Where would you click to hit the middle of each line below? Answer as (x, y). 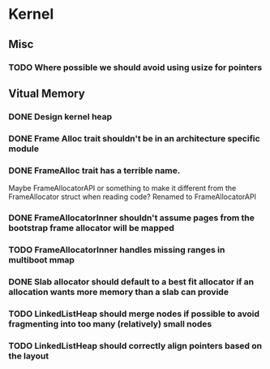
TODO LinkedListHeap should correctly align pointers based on (135, 345)
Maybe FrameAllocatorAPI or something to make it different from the (122, 189)
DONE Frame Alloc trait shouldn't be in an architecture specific (135, 138)
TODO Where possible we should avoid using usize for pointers (135, 67)
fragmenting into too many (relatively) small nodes (110, 323)
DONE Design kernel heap (60, 116)
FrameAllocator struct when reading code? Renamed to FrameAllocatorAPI (133, 197)
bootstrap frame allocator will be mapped (91, 228)
